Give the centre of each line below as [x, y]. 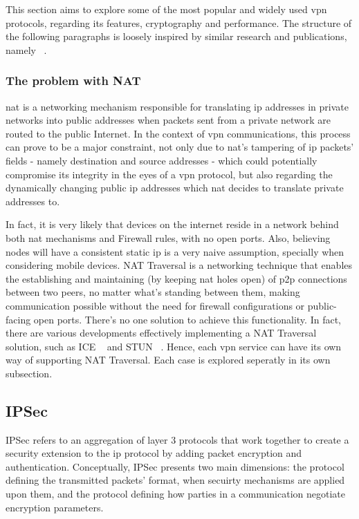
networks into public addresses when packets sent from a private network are [168, 120]
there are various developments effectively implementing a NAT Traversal [161, 333]
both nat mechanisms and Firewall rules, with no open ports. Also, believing [168, 237]
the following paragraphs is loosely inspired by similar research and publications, [176, 36]
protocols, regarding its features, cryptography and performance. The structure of [179, 22]
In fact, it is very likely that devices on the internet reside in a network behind [172, 224]
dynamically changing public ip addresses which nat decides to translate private [175, 188]
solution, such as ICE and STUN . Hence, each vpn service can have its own [174, 346]
